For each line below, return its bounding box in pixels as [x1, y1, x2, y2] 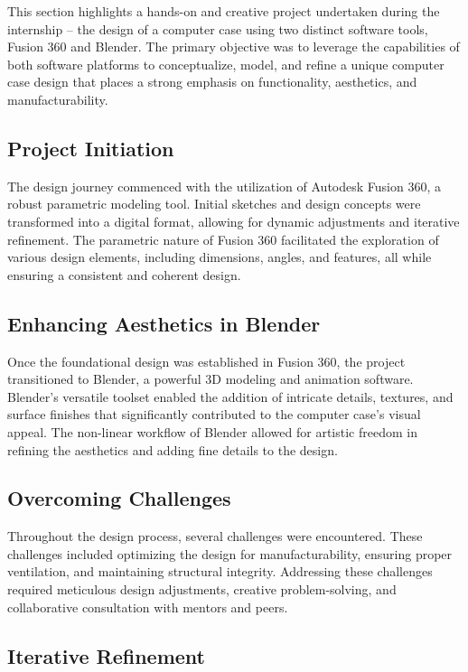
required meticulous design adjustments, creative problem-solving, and [7, 580, 397, 599]
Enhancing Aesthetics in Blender [7, 309, 321, 337]
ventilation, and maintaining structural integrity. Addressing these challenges [7, 562, 433, 581]
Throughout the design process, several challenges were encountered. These [7, 527, 423, 546]
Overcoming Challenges [7, 484, 231, 512]
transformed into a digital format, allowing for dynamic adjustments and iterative [7, 211, 460, 230]
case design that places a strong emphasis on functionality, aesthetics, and [7, 72, 417, 91]
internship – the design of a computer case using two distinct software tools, [7, 19, 428, 38]
